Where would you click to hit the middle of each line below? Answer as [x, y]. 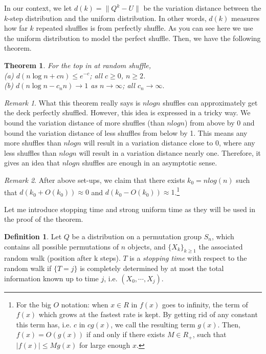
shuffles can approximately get [210, 102]
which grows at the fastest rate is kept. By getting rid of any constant [148, 314]
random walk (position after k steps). [62, 258]
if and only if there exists [126, 334]
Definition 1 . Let [33, 236]
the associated [221, 246]
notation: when [85, 304]
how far [16, 28]
